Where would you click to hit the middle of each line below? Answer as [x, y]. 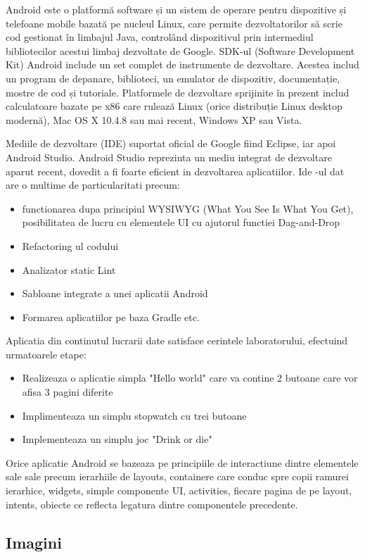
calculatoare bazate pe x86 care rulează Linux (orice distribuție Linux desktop [174, 106]
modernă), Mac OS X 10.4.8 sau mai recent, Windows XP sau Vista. [154, 119]
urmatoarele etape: [46, 354]
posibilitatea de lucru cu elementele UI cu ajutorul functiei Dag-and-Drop [181, 222]
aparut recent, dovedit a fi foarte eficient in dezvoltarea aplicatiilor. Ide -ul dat [175, 171]
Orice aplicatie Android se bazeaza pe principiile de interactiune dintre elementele [182, 462]
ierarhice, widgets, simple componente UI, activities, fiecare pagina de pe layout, [179, 490]
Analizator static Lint [69, 269]
